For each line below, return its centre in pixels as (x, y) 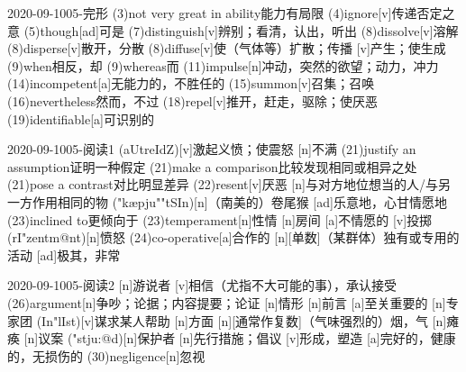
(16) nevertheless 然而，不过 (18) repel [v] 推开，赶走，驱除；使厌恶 (192, 100)
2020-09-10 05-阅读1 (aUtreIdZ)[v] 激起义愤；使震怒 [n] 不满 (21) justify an (212, 149)
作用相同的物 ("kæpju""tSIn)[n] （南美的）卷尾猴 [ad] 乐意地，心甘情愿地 (239, 201)
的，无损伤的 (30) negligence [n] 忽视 (106, 355)
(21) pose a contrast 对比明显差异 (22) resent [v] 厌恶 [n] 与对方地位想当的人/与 (223, 184)
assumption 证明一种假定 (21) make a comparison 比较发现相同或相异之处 (212, 166)
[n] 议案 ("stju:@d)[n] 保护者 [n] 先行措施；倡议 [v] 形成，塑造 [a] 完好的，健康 (240, 338)
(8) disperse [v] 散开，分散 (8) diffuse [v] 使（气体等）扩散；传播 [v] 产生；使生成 (227, 48)
